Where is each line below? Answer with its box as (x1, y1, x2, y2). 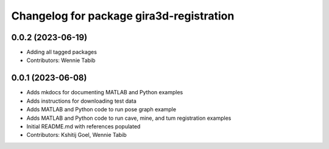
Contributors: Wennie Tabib (26, 57, 96, 64)
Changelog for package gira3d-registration (11, 9, 235, 23)
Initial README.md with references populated (26, 122, 141, 130)
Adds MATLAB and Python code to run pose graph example (26, 106, 177, 113)
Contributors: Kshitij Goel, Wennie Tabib (26, 131, 127, 139)
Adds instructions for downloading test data (26, 97, 137, 105)
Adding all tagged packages (26, 49, 97, 56)
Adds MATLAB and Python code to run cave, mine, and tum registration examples (26, 114, 232, 122)
